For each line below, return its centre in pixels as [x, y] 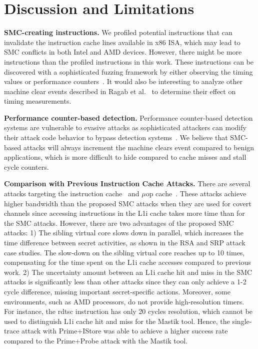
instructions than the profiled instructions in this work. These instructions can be [129, 61]
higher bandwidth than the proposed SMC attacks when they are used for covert [128, 203]
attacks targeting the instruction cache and [72, 194]
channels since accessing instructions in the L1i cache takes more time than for [124, 213]
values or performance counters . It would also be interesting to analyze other [123, 81]
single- [242, 321]
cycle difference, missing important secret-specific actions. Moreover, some [117, 291]
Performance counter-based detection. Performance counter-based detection [128, 117]
